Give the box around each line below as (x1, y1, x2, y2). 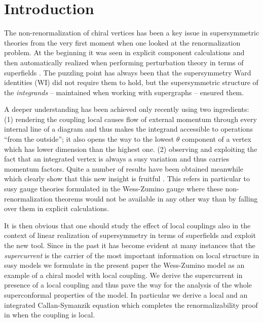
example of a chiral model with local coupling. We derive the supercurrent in (4, 269, 243, 280)
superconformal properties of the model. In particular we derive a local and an (4, 289, 248, 300)
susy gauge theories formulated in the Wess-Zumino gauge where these (4, 183, 223, 194)
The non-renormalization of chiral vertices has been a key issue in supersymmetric (4, 27, 259, 38)
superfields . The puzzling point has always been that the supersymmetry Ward (4, 67, 251, 77)
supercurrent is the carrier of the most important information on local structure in (4, 250, 259, 260)
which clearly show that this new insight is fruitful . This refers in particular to (4, 173, 250, 184)
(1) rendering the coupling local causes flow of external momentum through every (4, 113, 257, 124)
